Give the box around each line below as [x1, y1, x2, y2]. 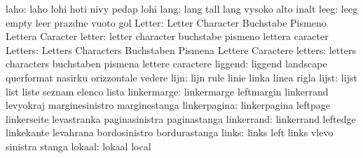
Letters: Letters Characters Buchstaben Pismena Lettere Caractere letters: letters [6, 42, 356, 57]
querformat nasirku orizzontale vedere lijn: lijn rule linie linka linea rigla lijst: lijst [6, 70, 357, 84]
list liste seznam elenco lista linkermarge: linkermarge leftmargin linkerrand [6, 84, 329, 98]
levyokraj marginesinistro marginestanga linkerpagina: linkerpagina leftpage [6, 98, 330, 112]
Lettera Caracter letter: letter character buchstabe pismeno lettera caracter [6, 29, 329, 44]
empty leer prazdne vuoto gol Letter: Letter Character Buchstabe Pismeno [6, 15, 327, 29]
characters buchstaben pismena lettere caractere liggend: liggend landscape [6, 56, 327, 71]
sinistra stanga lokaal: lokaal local [6, 138, 151, 153]
